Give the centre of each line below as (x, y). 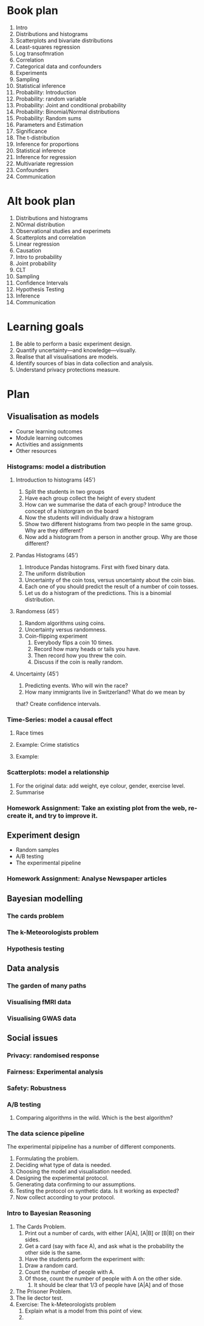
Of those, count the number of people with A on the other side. (104, 1278)
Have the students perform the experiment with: (85, 1259)
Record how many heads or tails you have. (87, 649)
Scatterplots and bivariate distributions (64, 40)
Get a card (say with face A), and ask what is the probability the (104, 1246)
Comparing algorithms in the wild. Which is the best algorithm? (94, 1118)
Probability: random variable (51, 99)
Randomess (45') (37, 611)
